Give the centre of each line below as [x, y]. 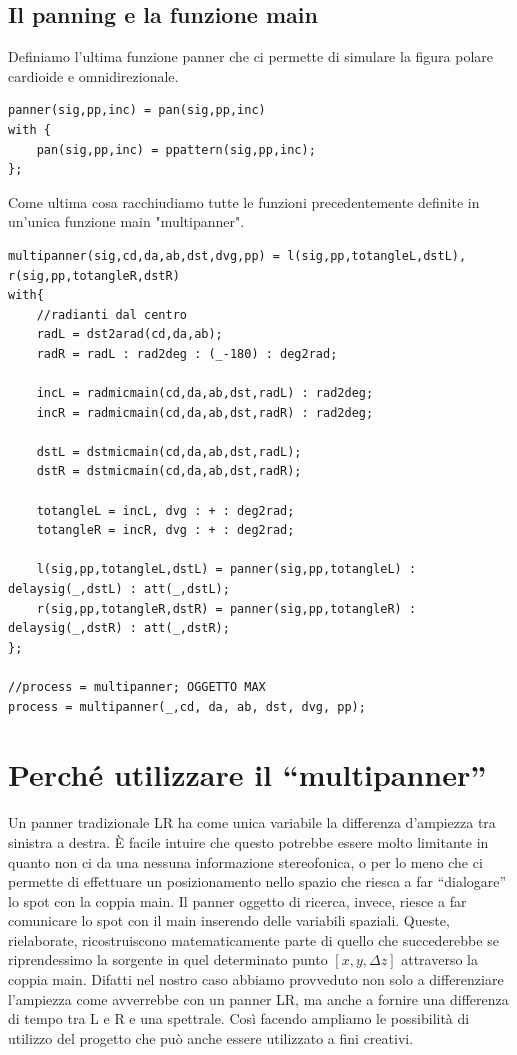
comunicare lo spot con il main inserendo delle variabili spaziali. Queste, [229, 920]
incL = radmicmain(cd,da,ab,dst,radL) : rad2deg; [205, 393]
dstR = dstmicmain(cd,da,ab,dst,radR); [169, 471]
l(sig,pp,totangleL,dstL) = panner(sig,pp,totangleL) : [226, 569]
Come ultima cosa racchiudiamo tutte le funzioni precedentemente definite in [244, 201]
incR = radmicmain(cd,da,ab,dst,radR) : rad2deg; [205, 412]
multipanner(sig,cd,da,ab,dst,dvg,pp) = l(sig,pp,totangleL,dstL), [237, 255]
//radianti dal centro [111, 314]
